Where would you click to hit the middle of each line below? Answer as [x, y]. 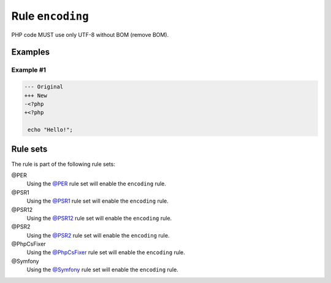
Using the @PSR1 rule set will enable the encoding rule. [97, 201]
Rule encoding [50, 16]
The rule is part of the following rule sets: [63, 164]
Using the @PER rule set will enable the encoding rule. [97, 184]
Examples [31, 52]
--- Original [44, 87]
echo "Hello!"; [51, 130]
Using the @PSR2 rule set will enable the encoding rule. [98, 235]
